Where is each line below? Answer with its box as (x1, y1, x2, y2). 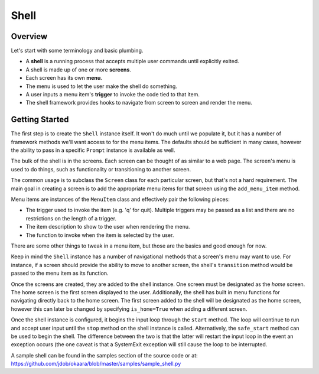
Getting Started (11, 115, 69, 125)
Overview (11, 31, 48, 41)
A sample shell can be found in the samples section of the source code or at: (11, 352, 198, 359)
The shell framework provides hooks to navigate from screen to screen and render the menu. (25, 99, 252, 106)
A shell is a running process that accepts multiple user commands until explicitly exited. (25, 58, 239, 65)
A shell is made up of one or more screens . (25, 66, 131, 73)
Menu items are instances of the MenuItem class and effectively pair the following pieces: (11, 196, 230, 203)
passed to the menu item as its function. (11, 269, 109, 277)
